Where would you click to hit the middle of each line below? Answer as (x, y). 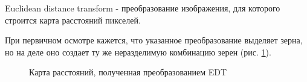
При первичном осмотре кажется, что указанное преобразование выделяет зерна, (154, 40)
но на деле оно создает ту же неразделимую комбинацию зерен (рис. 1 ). (138, 52)
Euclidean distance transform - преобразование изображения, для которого (143, 8)
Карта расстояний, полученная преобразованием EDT (128, 72)
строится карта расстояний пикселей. (73, 20)
